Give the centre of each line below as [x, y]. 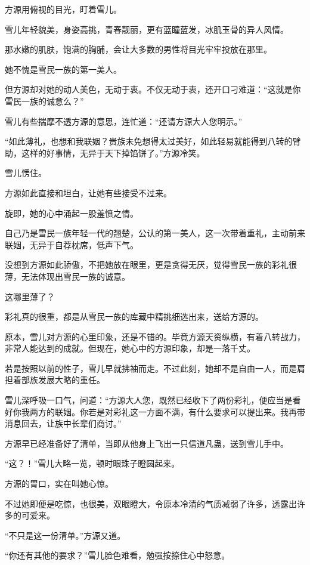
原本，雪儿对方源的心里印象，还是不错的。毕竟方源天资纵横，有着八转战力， [155, 336]
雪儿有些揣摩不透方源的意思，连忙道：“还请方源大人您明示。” [124, 121]
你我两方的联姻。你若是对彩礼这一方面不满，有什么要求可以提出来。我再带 [159, 411]
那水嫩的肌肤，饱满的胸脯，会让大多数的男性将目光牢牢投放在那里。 [138, 49]
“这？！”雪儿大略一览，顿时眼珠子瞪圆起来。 [92, 463]
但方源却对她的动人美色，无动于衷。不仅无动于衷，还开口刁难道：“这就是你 [153, 89]
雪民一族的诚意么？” [44, 101]
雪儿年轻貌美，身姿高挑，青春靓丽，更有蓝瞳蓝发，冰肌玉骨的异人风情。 [147, 29]
